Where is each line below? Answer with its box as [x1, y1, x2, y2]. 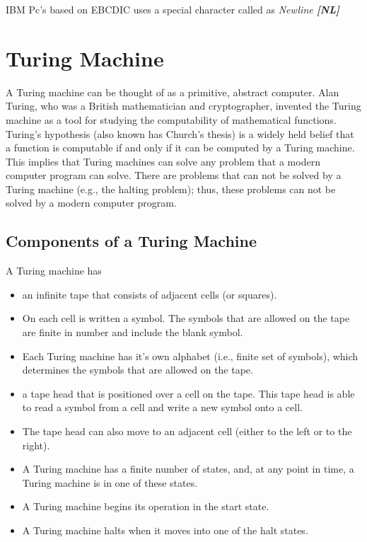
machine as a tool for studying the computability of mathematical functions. [6, 112, 337, 127]
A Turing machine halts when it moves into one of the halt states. [22, 522, 308, 537]
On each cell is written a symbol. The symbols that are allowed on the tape [22, 311, 350, 325]
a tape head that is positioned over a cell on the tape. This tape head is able [22, 386, 355, 400]
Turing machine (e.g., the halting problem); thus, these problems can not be [6, 181, 336, 196]
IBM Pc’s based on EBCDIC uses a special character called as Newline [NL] [6, 2, 340, 16]
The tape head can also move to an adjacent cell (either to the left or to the [22, 424, 352, 439]
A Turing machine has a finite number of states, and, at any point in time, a [22, 461, 354, 476]
